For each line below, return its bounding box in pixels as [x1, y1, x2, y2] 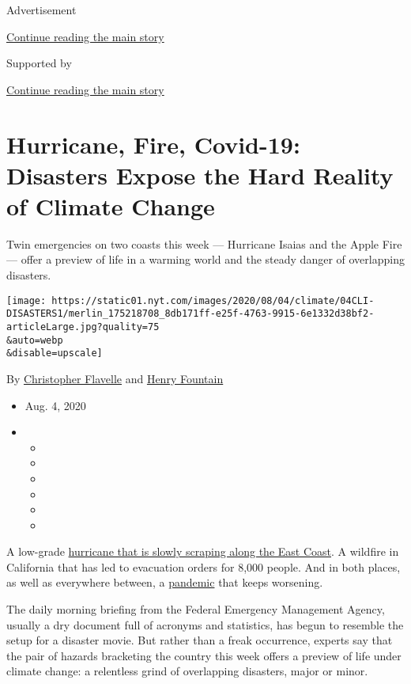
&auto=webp [6, 334, 63, 346]
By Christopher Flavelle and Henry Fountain [6, 370, 224, 386]
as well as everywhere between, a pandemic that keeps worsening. [6, 574, 323, 591]
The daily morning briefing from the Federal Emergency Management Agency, [6, 601, 385, 617]
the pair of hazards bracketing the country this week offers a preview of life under [6, 647, 402, 663]
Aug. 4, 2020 [25, 397, 86, 413]
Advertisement [6, 2, 77, 17]
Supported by [6, 55, 72, 71]
